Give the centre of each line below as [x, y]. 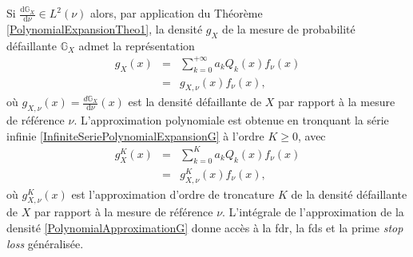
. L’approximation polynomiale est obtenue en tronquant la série [231, 120]
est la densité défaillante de [195, 102]
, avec [312, 135]
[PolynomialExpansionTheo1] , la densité [105, 28]
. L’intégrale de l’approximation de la [313, 212]
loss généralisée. [45, 243]
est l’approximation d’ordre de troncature [173, 194]
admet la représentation [137, 45]
